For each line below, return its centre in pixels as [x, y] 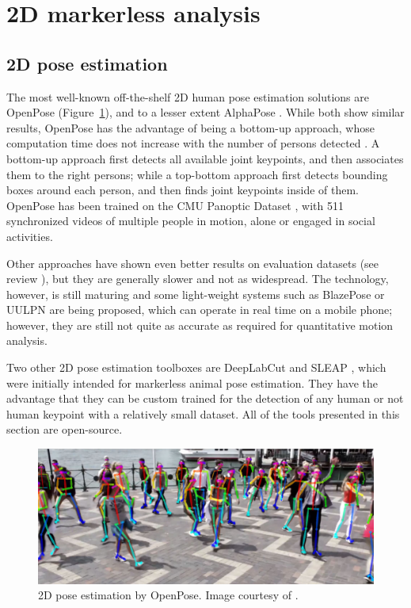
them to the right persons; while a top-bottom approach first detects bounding [197, 174]
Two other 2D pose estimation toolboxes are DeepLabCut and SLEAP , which [196, 367]
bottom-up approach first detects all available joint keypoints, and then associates [205, 158]
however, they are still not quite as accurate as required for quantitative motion [200, 325]
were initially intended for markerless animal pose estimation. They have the [192, 382]
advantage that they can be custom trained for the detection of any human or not [205, 398]
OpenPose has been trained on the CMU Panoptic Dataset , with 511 [175, 205]
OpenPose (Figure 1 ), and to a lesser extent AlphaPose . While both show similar [205, 112]
